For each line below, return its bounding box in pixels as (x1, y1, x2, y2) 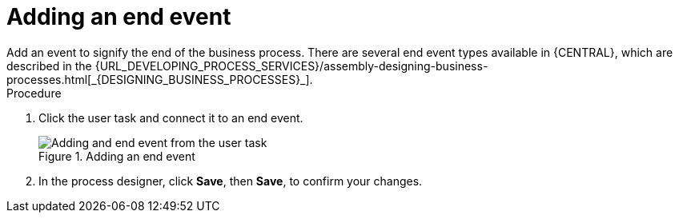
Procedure (6, 86, 62, 100)
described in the (6, 58, 92, 73)
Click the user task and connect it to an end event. (38, 110, 303, 125)
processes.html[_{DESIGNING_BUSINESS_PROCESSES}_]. (6, 72, 313, 86)
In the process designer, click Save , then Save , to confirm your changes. (38, 173, 423, 188)
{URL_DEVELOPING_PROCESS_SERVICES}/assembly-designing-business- (94, 58, 488, 73)
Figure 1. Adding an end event (38, 149, 195, 163)
